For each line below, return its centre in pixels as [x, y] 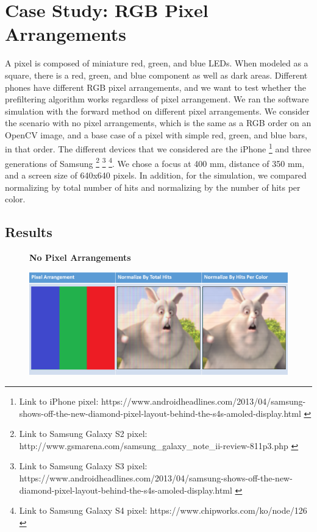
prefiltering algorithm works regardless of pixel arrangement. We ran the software [157, 99]
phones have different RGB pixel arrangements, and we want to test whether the [155, 87]
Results [29, 232]
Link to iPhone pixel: [59, 401]
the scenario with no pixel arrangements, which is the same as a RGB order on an [158, 123]
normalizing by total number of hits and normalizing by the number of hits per [153, 187]
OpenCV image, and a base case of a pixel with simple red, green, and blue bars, [156, 134]
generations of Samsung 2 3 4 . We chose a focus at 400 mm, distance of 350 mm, [155, 162]
